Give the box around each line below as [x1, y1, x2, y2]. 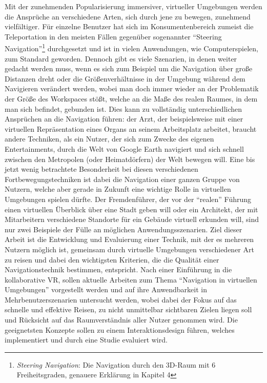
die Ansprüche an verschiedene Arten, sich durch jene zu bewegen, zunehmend [5, 11, 251, 22]
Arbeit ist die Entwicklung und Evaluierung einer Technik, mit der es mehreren [5, 234, 254, 245]
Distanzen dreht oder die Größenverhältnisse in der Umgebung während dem [5, 73, 245, 84]
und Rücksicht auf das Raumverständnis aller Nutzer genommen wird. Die [5, 314, 238, 325]
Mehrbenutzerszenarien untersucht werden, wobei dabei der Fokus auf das [5, 294, 237, 305]
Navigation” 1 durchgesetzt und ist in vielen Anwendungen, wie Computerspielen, [5, 42, 259, 54]
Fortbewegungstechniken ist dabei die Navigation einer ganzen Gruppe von [5, 173, 240, 184]
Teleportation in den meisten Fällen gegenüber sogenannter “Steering [5, 31, 222, 42]
